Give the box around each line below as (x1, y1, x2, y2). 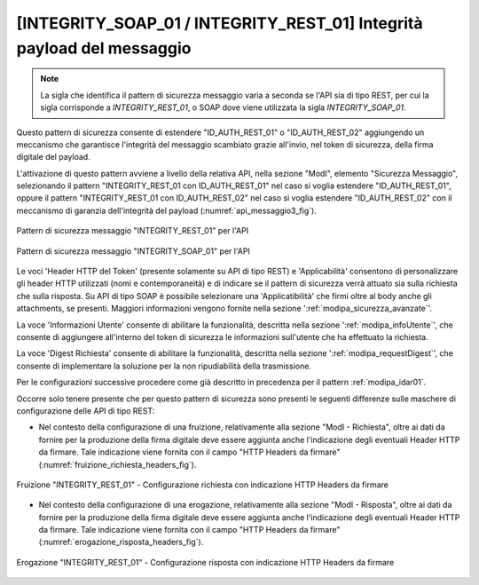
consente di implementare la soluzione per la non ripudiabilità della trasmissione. (16, 360, 312, 371)
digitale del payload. (16, 152, 90, 162)
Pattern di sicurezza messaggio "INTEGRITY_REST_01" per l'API (16, 225, 249, 236)
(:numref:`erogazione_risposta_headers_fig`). (38, 537, 204, 548)
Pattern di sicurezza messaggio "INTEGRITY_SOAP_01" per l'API (16, 245, 250, 257)
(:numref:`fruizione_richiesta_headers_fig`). (38, 459, 197, 470)
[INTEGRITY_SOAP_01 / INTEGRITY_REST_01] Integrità (16, 13, 423, 33)
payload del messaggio (16, 38, 192, 58)
